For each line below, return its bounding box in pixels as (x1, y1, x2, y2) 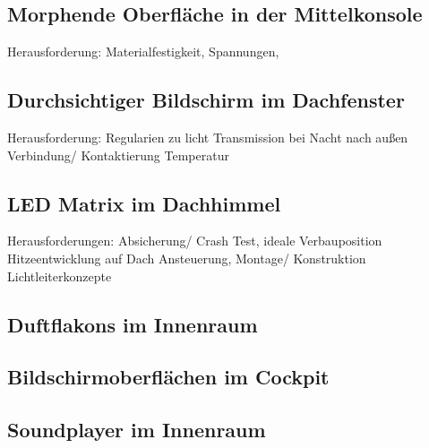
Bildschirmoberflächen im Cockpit (7, 363, 330, 391)
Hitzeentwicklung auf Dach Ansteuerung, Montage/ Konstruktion (7, 248, 366, 267)
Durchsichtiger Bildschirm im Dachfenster (7, 86, 405, 114)
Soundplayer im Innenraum (7, 416, 266, 444)
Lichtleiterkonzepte (7, 266, 112, 285)
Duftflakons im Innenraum (7, 310, 258, 338)
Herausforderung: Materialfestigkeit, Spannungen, (7, 42, 279, 61)
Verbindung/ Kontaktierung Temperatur (7, 145, 229, 164)
